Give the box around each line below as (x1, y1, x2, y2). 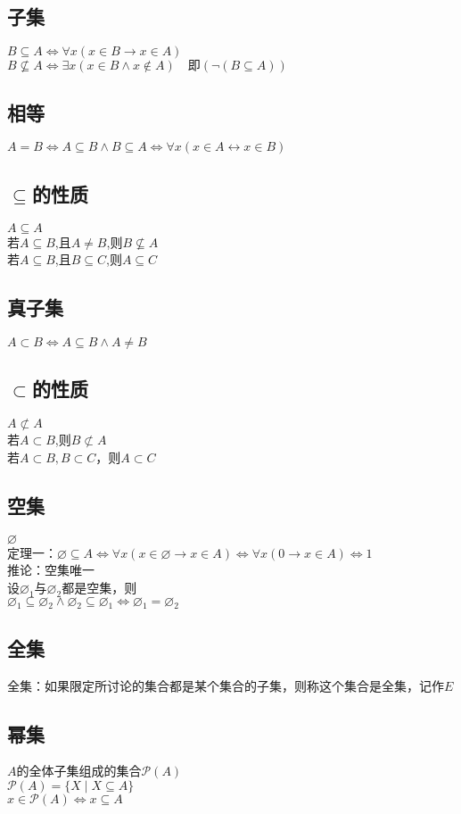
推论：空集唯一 (7, 561, 95, 579)
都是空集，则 (62, 577, 137, 596)
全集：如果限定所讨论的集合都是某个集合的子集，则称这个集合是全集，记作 (7, 676, 444, 694)
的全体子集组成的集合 (16, 761, 142, 780)
